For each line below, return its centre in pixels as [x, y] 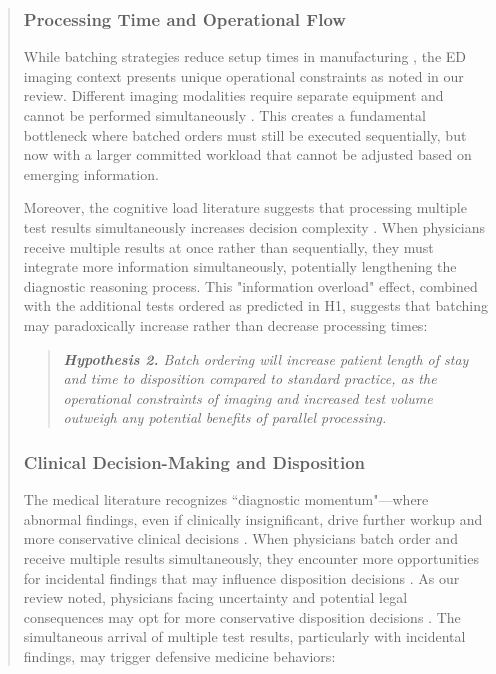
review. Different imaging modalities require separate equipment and [233, 95]
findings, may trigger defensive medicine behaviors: [179, 655]
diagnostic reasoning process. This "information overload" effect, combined [250, 285]
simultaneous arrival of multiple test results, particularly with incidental [244, 636]
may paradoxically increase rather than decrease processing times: [225, 324]
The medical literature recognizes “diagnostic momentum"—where [226, 499]
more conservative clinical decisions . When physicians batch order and [240, 538]
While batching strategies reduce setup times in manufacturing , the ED [245, 56]
